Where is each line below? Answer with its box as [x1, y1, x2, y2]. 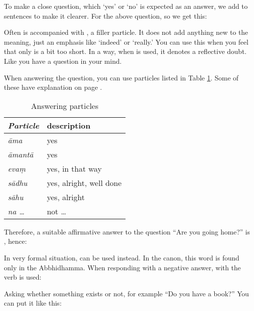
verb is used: [4, 272, 42, 282]
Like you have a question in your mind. [4, 55, 122, 66]
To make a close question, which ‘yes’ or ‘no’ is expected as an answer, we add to [4, 1, 248, 11]
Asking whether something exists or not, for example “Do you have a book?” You [4, 288, 249, 298]
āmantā [8, 148, 33, 160]
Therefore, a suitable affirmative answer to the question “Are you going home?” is [4, 226, 250, 236]
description [47, 119, 91, 131]
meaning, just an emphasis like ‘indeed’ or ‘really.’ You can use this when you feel [4, 36, 249, 47]
